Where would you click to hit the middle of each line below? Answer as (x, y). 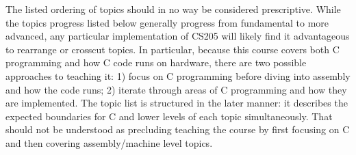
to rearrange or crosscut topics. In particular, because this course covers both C (173, 49)
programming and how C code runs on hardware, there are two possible (156, 62)
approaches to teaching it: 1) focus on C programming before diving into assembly (178, 75)
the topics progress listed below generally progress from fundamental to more (167, 22)
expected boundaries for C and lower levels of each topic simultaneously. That (169, 116)
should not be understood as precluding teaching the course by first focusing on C (178, 129)
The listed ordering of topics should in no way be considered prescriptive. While (173, 9)
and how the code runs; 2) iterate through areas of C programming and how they (176, 89)
